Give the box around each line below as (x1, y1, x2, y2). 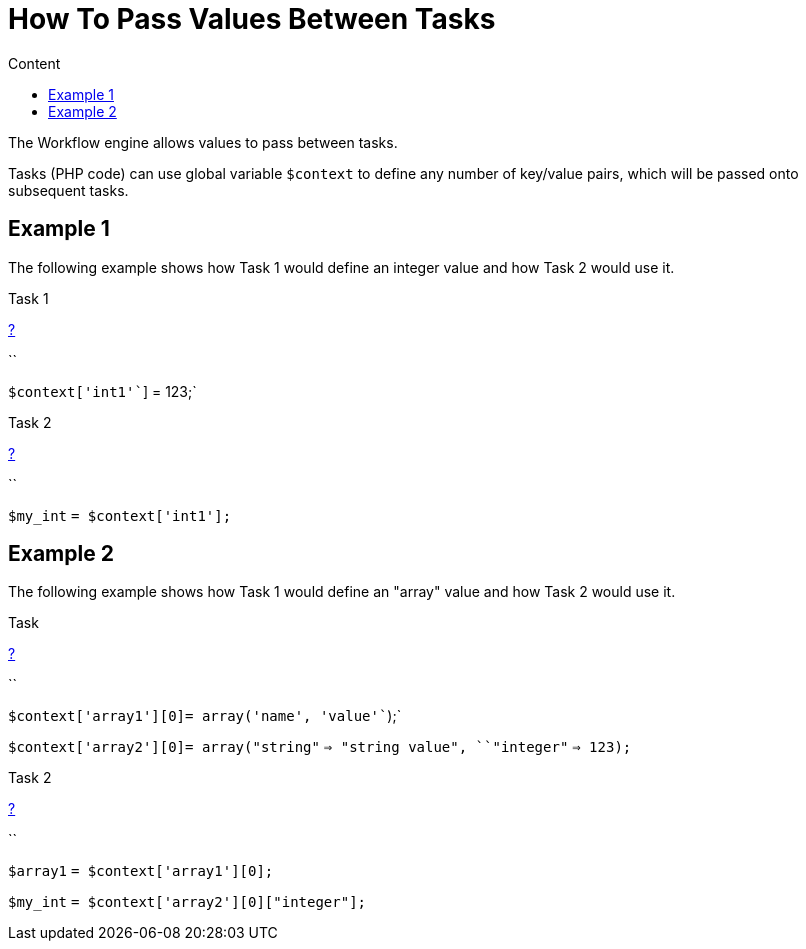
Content (8, 54, 61, 72)
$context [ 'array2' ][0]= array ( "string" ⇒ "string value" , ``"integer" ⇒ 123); (8, 739, 632, 756)
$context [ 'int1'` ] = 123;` (8, 382, 197, 400)
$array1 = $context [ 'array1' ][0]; (8, 863, 274, 880)
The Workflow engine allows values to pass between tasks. (8, 133, 398, 151)
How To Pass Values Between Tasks (8, 2, 496, 36)
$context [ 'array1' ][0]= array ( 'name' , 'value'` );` (8, 707, 402, 725)
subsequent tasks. (8, 181, 129, 199)
